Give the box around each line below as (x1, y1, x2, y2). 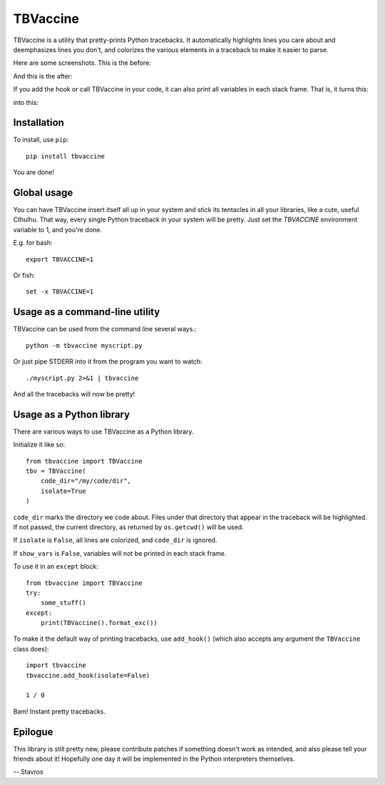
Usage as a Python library (13, 408, 130, 421)
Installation (13, 116, 64, 129)
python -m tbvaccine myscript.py (26, 341, 143, 349)
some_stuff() (40, 599, 86, 607)
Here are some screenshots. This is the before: (13, 59, 151, 67)
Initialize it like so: (13, 440, 66, 449)
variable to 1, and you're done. (13, 225, 103, 234)
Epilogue (13, 726, 53, 738)
